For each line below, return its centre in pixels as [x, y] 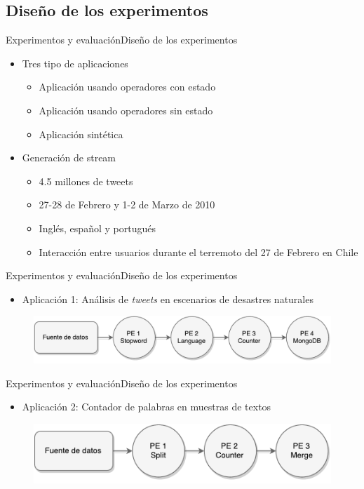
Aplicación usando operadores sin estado [126, 110]
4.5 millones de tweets [86, 181]
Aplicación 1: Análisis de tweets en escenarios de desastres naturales [168, 299]
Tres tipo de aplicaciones [75, 63]
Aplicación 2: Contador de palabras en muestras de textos [147, 407]
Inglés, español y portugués [97, 228]
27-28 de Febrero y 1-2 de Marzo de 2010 [127, 205]
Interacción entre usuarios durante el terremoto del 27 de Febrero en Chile [198, 252]
